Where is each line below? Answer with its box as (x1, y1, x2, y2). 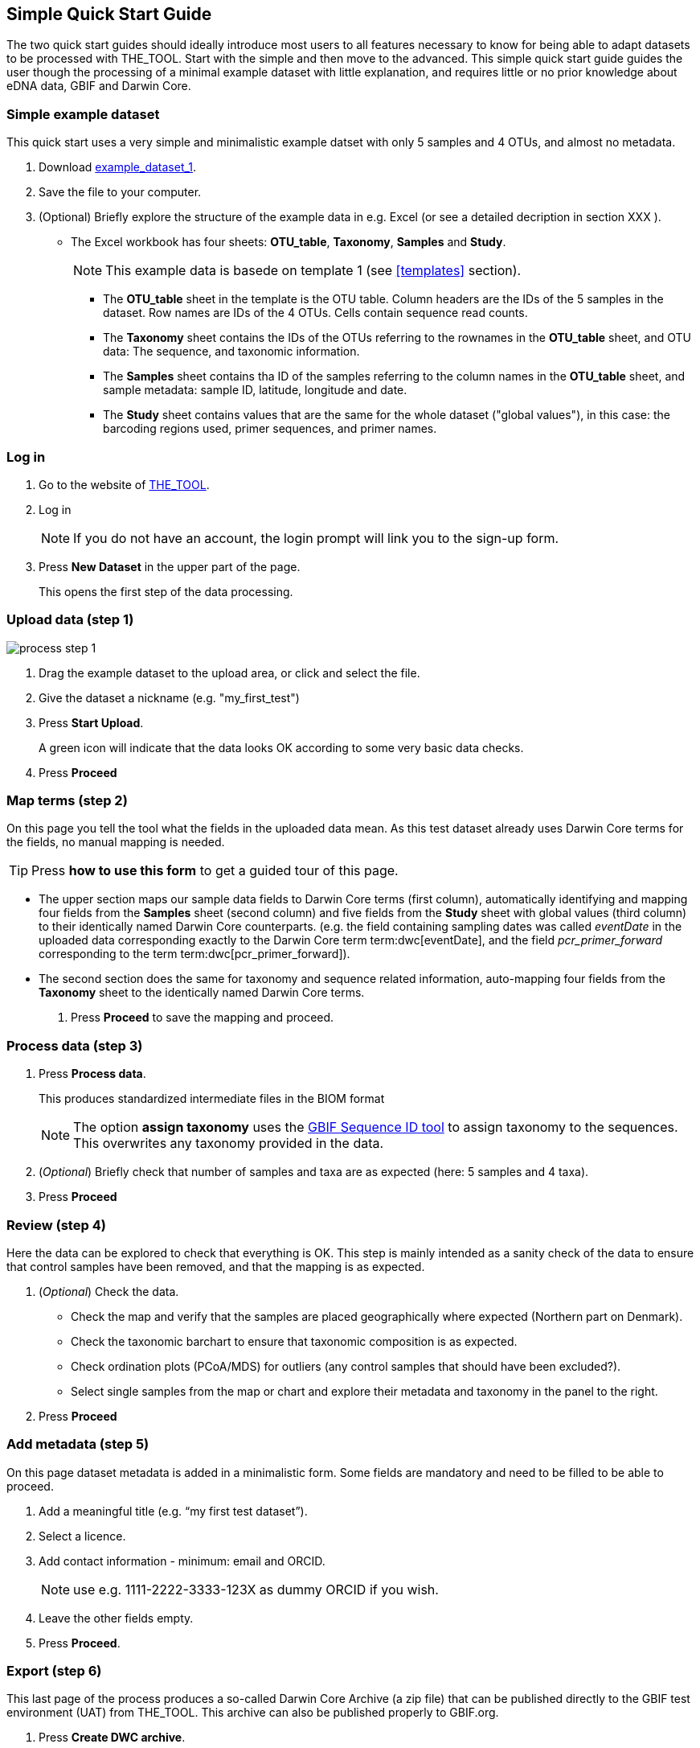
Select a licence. (39, 1528, 126, 1543)
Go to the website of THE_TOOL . (39, 477, 210, 491)
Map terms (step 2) (6, 792, 128, 809)
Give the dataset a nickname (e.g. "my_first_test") (39, 690, 300, 705)
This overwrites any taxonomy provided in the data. (73, 1135, 384, 1152)
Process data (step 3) (6, 1037, 143, 1054)
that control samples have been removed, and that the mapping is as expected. (6, 1259, 425, 1273)
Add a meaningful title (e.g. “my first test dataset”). (39, 1503, 308, 1518)
